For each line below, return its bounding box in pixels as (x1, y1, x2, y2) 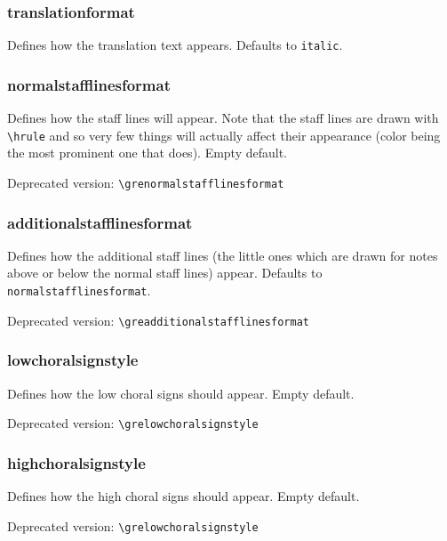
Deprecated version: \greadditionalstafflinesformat (7, 311, 309, 329)
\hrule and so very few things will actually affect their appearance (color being (7, 125, 441, 144)
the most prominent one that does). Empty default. (7, 143, 288, 162)
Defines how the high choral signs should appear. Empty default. (7, 487, 360, 505)
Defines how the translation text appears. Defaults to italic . (7, 36, 343, 54)
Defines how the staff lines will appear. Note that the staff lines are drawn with (7, 109, 439, 127)
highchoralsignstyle (7, 451, 146, 473)
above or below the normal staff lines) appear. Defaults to (7, 263, 323, 282)
